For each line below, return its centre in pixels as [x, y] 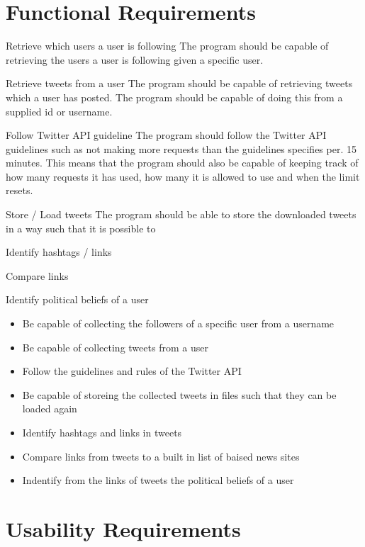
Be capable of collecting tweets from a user [115, 347]
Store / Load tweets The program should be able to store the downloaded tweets [181, 214]
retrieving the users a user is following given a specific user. [135, 59]
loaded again [50, 408]
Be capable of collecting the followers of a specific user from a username [178, 323]
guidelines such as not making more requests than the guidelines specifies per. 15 [181, 148]
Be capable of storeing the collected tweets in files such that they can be [179, 394]
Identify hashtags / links [59, 252]
